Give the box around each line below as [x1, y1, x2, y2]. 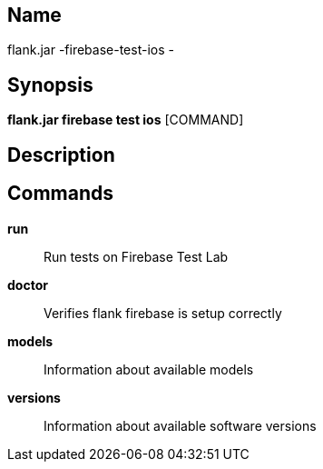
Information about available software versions [44, 417, 317, 434]
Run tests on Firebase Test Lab [44, 248, 229, 264]
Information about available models [44, 361, 254, 377]
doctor [7, 276, 48, 293]
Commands [7, 182, 114, 205]
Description [7, 143, 115, 166]
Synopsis [7, 73, 93, 96]
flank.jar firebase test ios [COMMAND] [7, 112, 244, 128]
